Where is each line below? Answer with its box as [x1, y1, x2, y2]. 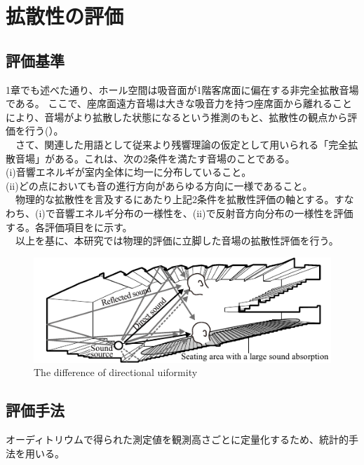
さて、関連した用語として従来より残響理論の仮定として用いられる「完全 [15, 137, 349, 151]
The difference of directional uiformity [34, 365, 198, 380]
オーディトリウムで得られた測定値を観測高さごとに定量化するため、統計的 [6, 432, 349, 447]
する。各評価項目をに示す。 [6, 219, 133, 234]
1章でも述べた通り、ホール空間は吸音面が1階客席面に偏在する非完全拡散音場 [6, 82, 359, 97]
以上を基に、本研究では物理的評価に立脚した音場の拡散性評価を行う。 [15, 233, 339, 248]
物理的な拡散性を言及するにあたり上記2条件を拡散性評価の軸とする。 [15, 192, 335, 207]
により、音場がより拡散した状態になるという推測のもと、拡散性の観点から [6, 109, 348, 124]
